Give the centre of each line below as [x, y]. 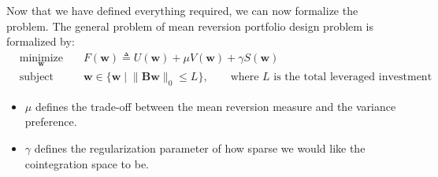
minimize [41, 58]
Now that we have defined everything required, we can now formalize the [182, 10]
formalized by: [41, 41]
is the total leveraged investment [353, 77]
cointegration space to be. [87, 163]
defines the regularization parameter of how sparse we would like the [200, 148]
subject [37, 77]
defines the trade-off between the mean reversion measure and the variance [215, 106]
